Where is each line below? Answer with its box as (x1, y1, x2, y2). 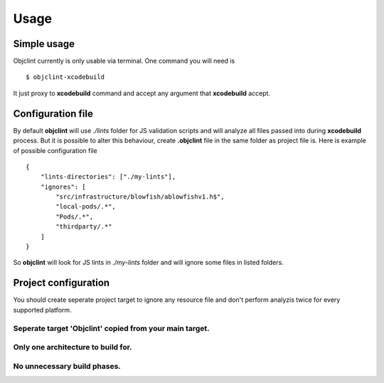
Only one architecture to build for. (13, 342, 132, 352)
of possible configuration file (13, 146, 97, 154)
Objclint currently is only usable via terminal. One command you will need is (13, 57, 235, 65)
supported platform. (13, 305, 72, 314)
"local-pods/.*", (55, 203, 117, 211)
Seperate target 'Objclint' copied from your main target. (13, 323, 210, 333)
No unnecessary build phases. (13, 361, 121, 371)
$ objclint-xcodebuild (26, 73, 105, 81)
